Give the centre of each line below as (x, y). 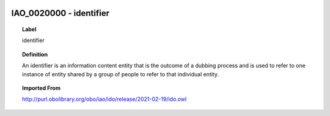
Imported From (42, 88)
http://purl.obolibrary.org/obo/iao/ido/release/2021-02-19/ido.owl (105, 99)
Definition (35, 54)
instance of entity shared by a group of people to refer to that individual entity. (121, 74)
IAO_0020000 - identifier (61, 13)
